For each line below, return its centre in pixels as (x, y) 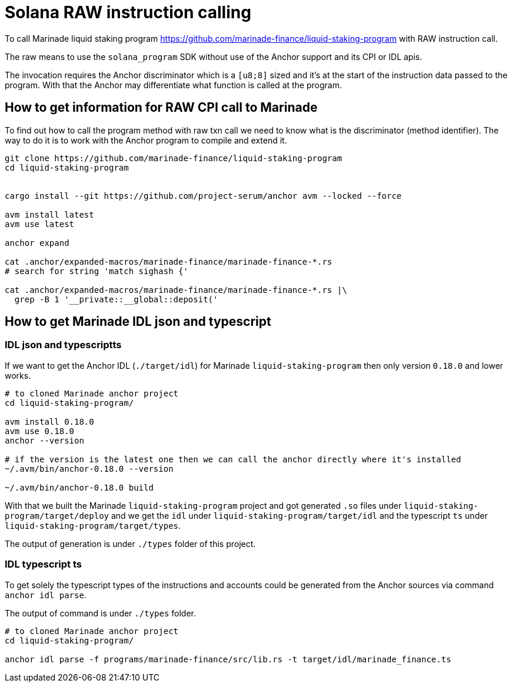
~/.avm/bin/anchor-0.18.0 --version (89, 468)
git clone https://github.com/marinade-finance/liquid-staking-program (174, 158)
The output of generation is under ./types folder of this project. (130, 543)
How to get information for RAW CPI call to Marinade (161, 108)
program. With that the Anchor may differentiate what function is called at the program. (173, 85)
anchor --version (44, 440)
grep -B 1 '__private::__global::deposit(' (116, 299)
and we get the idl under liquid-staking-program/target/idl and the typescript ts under (299, 515)
